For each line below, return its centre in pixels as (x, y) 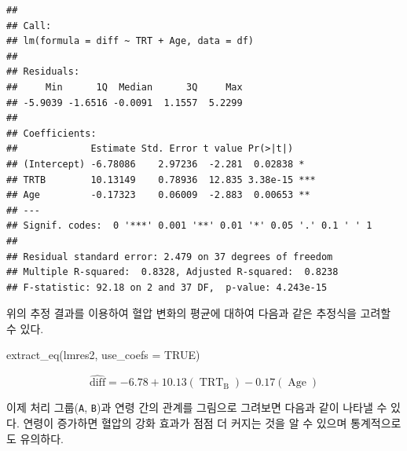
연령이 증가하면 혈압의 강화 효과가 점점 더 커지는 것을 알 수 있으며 (185, 422)
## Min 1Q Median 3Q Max (125, 87)
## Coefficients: (51, 133)
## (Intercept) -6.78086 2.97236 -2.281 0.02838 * (156, 164)
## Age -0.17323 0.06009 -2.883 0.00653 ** (158, 195)
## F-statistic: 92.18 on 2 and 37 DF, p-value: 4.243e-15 (167, 287)
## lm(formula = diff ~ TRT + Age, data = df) (130, 41)
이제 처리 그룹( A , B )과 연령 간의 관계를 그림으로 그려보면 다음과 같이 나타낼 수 (197, 407)
